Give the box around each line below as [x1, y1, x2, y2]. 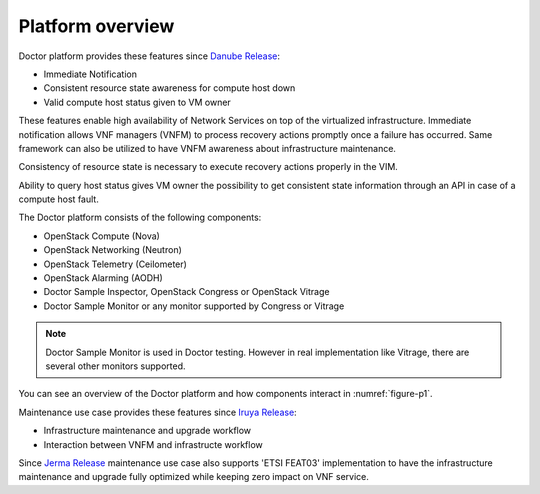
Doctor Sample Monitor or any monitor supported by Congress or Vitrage [43, 300, 345, 312]
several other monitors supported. [45, 360, 186, 372]
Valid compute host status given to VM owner [43, 96, 232, 108]
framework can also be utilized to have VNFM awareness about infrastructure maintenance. [18, 142, 397, 154]
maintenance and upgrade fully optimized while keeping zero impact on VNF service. [18, 471, 370, 483]
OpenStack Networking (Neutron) [43, 244, 182, 256]
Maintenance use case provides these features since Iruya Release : [18, 406, 297, 418]
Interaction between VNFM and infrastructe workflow [43, 438, 264, 450]
